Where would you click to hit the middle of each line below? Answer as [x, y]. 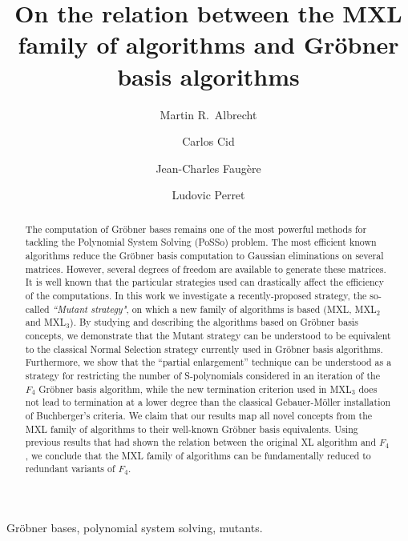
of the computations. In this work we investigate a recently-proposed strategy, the [196, 295]
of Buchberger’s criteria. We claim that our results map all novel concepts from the [199, 415]
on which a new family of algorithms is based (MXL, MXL [254, 309]
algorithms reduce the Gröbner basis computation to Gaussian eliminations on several [204, 255]
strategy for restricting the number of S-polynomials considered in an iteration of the [202, 375]
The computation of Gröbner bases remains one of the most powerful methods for [196, 228]
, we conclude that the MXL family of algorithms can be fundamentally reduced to [198, 455]
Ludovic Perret [208, 195]
